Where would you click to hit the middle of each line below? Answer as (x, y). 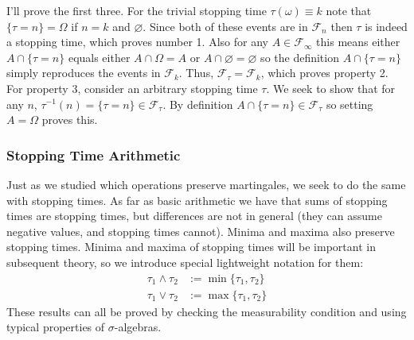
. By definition (198, 104)
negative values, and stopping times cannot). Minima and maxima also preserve (201, 231)
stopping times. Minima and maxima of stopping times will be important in (191, 247)
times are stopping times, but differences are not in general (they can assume (194, 216)
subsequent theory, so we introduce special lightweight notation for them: (185, 262)
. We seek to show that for (331, 88)
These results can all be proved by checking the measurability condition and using (207, 311)
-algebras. (138, 327)
